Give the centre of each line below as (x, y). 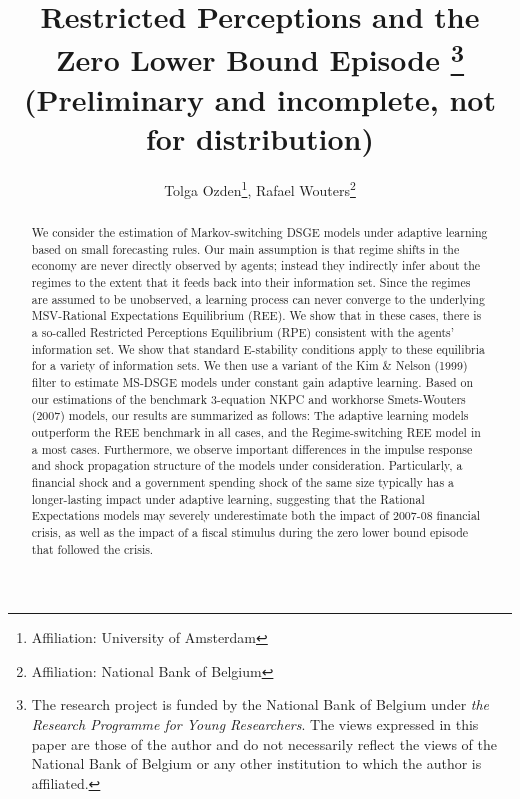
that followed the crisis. (92, 548)
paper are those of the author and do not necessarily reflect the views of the (264, 743)
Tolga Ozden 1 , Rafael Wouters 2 (260, 188)
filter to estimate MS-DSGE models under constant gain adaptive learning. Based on (252, 381)
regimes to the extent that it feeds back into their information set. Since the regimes (251, 282)
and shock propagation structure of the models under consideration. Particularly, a (247, 465)
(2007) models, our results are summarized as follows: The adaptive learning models (250, 415)
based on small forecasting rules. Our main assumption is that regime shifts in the (245, 248)
